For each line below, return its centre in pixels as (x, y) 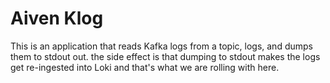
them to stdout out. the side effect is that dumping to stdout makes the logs (165, 56)
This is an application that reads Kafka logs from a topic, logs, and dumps (161, 46)
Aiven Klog (57, 18)
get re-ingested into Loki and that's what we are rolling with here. (145, 67)
